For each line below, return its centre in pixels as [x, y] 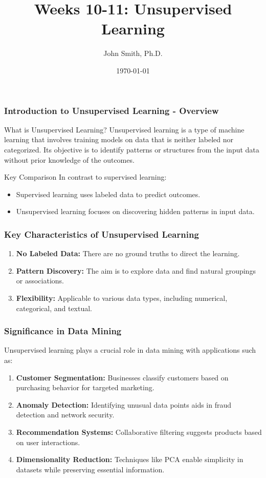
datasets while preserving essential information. [90, 469]
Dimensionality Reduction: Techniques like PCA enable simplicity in [130, 459]
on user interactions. [48, 442]
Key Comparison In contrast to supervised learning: [85, 177]
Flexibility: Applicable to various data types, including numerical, [122, 298]
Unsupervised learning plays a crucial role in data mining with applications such [130, 350]
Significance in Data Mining [63, 331]
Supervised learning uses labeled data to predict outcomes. [108, 194]
